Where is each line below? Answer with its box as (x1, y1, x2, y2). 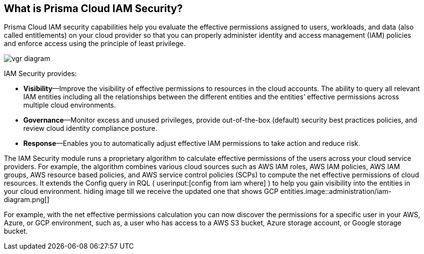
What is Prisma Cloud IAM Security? (4, 2, 183, 15)
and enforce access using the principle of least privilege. (4, 39, 186, 48)
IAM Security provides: (4, 69, 77, 78)
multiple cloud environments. (23, 101, 116, 110)
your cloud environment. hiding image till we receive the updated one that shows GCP (4, 187, 279, 196)
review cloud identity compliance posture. (23, 124, 157, 133)
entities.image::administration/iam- (280, 187, 391, 196)
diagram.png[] (4, 195, 50, 204)
